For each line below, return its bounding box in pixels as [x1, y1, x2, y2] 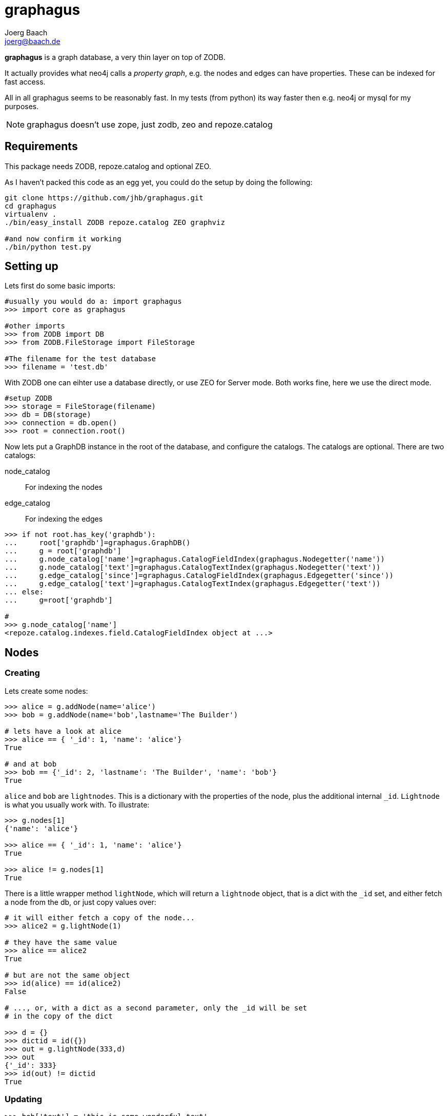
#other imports [5, 322, 66, 330]
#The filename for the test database [5, 355, 156, 363]
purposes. [5, 101, 39, 111]
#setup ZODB [5, 394, 52, 403]
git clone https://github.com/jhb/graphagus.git [5, 193, 203, 202]
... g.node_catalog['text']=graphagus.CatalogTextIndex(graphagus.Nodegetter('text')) [5, 563, 381, 572]
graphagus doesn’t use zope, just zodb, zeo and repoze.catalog [27, 119, 273, 130]
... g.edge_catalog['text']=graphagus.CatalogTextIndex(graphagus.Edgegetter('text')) [5, 580, 381, 588]
